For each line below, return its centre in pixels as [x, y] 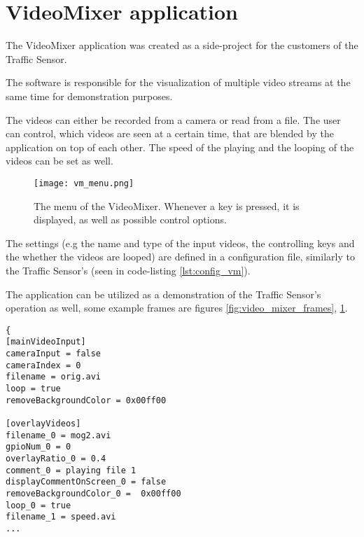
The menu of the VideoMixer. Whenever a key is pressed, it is [167, 205]
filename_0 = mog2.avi [58, 435]
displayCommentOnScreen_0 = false [86, 482]
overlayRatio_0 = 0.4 [56, 458]
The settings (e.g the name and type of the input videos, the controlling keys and [180, 243]
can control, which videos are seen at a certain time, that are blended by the [170, 133]
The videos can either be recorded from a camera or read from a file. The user [173, 119]
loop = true [33, 388]
